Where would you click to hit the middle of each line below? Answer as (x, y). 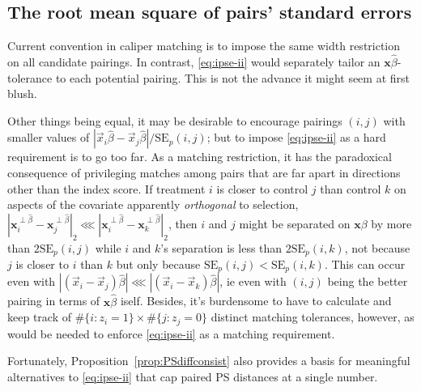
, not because (377, 247)
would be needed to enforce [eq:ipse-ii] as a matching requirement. (171, 333)
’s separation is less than (221, 247)
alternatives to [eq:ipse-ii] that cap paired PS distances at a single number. (193, 376)
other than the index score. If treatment (106, 188)
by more (391, 223)
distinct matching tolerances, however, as (313, 317)
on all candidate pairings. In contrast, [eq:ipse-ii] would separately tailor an (194, 62)
